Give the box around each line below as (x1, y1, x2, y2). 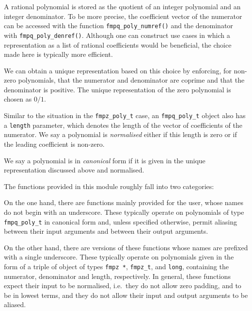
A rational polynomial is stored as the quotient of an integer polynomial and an (4, 1, 241, 11)
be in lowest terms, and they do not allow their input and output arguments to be (4, 290, 248, 300)
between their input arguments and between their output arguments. (4, 226, 208, 236)
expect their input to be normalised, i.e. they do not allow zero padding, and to (4, 280, 241, 291)
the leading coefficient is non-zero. (4, 138, 105, 149)
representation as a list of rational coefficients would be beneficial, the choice (4, 39, 232, 50)
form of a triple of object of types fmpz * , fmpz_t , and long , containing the (4, 261, 229, 271)
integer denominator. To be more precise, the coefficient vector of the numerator (4, 11, 242, 21)
